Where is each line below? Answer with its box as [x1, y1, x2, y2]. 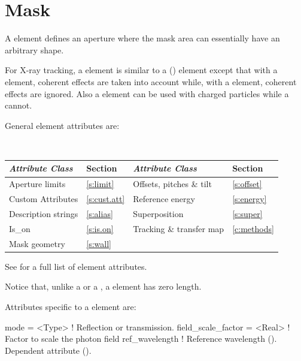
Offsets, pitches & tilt [133, 178, 212, 190]
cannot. [5, 99, 32, 112]
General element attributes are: [5, 119, 120, 131]
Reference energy [133, 192, 195, 205]
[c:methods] [232, 222, 274, 234]
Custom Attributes [9, 192, 78, 205]
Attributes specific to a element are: [5, 300, 136, 312]
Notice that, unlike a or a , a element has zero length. [5, 280, 202, 293]
